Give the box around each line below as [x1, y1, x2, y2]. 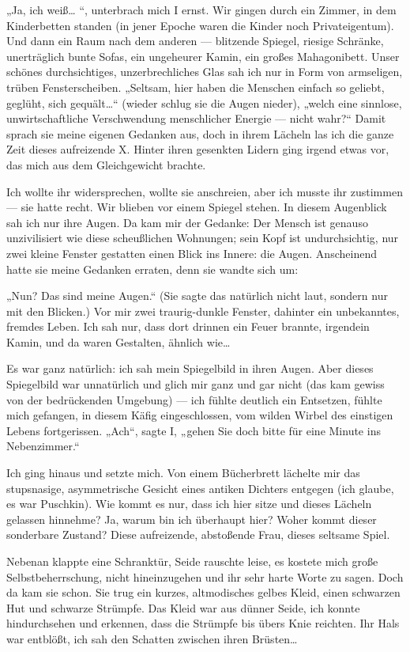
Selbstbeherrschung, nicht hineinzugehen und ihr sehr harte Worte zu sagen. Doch [6, 568, 404, 585]
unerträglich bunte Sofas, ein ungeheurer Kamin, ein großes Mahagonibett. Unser [6, 47, 400, 64]
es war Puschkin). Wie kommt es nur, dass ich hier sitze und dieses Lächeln [6, 495, 372, 512]
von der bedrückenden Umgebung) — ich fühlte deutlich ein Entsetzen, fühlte [6, 391, 382, 407]
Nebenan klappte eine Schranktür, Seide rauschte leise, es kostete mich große [6, 553, 378, 569]
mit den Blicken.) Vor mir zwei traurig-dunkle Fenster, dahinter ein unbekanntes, [6, 302, 400, 319]
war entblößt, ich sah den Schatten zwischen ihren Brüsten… [6, 630, 298, 646]
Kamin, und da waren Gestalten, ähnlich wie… [6, 333, 231, 350]
